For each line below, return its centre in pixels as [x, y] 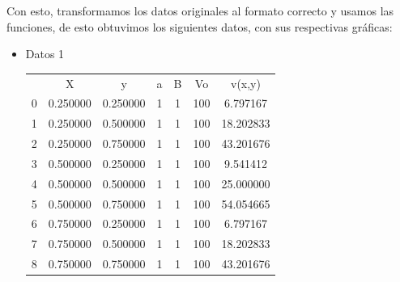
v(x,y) [246, 83]
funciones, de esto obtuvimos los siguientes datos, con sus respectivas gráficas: [200, 26]
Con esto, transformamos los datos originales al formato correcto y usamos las [200, 11]
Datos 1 [45, 54]
